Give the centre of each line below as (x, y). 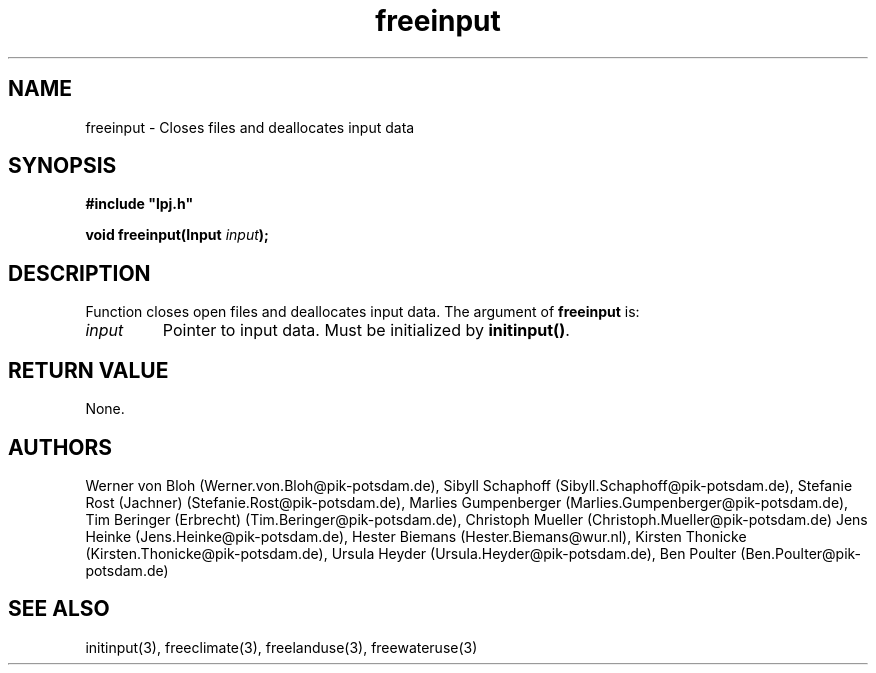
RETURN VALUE (88, 370)
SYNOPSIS (62, 166)
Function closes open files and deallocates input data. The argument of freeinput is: (362, 312)
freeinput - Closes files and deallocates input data (250, 127)
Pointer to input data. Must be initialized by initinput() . (366, 330)
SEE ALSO (59, 609)
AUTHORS (60, 447)
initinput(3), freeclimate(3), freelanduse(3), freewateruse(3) (281, 647)
